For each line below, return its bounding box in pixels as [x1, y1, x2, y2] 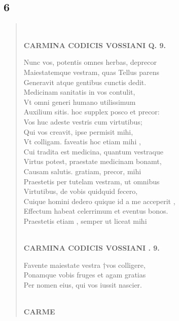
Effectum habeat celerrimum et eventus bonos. [23, 206, 168, 216]
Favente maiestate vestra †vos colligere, [23, 259, 146, 270]
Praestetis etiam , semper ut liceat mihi [23, 215, 147, 226]
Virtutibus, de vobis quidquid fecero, [23, 186, 138, 196]
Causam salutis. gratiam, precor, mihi [23, 166, 141, 176]
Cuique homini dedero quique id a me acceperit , [23, 195, 175, 206]
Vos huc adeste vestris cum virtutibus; [23, 116, 142, 127]
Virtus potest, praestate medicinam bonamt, [23, 156, 162, 167]
